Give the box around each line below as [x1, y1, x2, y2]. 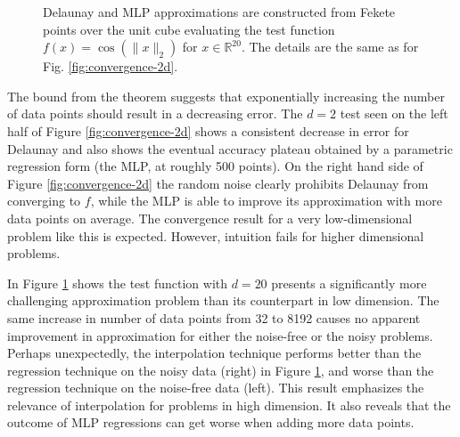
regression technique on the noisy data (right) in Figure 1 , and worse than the [7, 360, 434, 379]
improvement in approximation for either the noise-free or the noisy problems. [7, 326, 433, 344]
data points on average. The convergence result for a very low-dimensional [7, 208, 413, 227]
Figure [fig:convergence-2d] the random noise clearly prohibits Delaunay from [7, 174, 429, 192]
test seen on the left [340, 104, 448, 123]
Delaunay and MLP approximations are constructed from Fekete [43, 3, 396, 20]
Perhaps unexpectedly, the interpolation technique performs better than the [7, 344, 422, 362]
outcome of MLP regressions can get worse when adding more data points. [7, 413, 415, 432]
